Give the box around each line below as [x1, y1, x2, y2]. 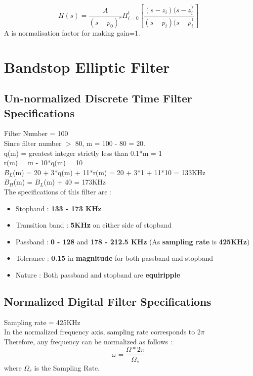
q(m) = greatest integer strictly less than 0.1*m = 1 [4, 147, 162, 158]
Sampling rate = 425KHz [4, 317, 81, 327]
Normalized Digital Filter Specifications [4, 293, 211, 309]
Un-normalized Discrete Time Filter [4, 91, 192, 106]
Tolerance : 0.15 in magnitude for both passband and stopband [15, 253, 213, 263]
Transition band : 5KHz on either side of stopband [15, 220, 172, 230]
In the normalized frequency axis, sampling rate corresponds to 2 [4, 327, 201, 337]
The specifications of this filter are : [4, 186, 112, 196]
